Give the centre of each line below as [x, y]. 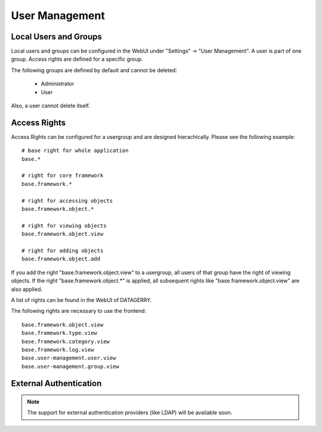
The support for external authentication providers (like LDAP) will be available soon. [130, 413]
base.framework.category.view [66, 341]
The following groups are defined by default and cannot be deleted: [94, 70]
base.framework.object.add [61, 259]
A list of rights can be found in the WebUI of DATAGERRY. [81, 300]
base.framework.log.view [58, 349]
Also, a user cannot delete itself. [51, 106]
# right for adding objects [63, 251]
